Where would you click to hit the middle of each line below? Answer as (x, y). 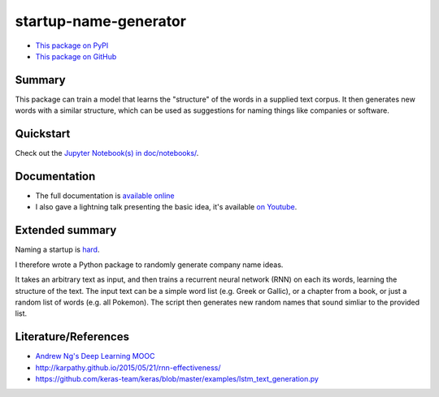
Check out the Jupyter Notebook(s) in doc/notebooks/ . (107, 153)
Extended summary (66, 230)
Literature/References (72, 337)
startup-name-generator (101, 21)
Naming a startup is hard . (57, 250)
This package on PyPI (72, 45)
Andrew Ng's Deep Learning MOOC (95, 356)
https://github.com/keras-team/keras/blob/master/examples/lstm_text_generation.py (177, 378)
